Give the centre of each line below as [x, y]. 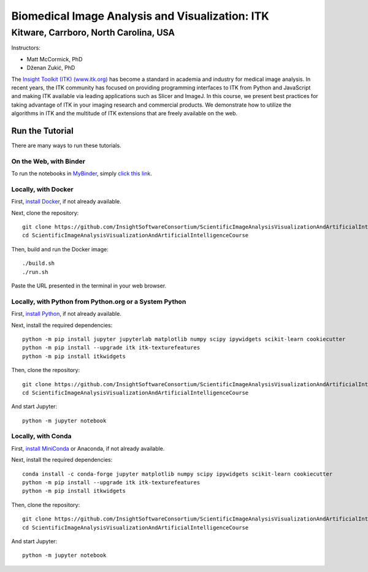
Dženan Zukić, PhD [51, 68]
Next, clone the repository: [45, 213]
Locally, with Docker [42, 189]
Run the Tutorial [42, 131]
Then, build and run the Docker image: [60, 249]
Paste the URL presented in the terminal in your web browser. [89, 286]
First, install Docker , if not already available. [67, 202]
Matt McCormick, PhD [55, 59]
